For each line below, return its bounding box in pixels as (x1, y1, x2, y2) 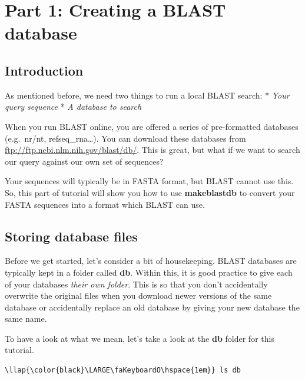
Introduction (5, 61, 84, 79)
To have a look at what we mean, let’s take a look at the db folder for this (5, 332, 274, 344)
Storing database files (5, 227, 138, 245)
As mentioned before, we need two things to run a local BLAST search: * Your (5, 89, 290, 101)
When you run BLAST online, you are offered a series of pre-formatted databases (5, 120, 299, 132)
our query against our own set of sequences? (5, 155, 164, 167)
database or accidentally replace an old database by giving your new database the (5, 300, 300, 313)
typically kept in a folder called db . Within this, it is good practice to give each (5, 266, 293, 278)
